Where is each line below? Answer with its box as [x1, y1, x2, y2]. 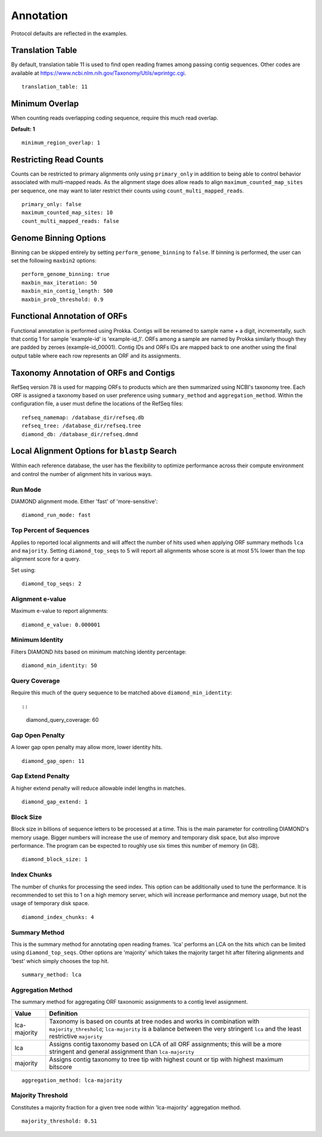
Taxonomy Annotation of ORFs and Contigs [11, 367, 175, 378]
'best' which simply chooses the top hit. [11, 957, 109, 964]
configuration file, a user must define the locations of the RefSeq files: [11, 400, 184, 407]
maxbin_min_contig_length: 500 [21, 287, 113, 295]
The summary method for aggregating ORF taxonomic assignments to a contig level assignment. [11, 998, 248, 1006]
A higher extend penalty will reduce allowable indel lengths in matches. [11, 784, 186, 792]
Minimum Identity [11, 636, 64, 644]
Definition [49, 1009, 78, 1018]
